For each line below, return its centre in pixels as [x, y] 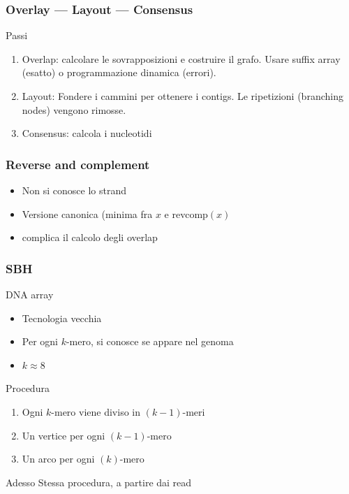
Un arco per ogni [58, 459]
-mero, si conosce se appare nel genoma [150, 341]
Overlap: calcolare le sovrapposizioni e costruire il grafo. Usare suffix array [181, 58]
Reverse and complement [78, 164]
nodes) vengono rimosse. [74, 109]
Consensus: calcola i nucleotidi [87, 133]
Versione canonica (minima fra [87, 213]
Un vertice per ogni [64, 435]
